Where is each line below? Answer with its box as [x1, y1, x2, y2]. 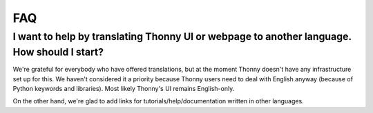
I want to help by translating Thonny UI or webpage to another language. [12, 30, 352, 43]
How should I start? [12, 45, 104, 59]
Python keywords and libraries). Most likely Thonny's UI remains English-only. [12, 85, 235, 93]
